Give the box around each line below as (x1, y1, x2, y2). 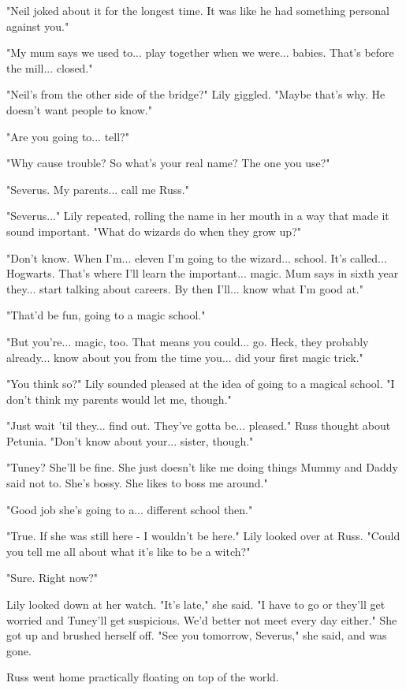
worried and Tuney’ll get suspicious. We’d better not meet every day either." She (6, 611, 397, 628)
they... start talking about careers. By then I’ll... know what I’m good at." (6, 280, 363, 297)
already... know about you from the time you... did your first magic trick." (6, 349, 363, 365)
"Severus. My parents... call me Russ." (6, 181, 189, 197)
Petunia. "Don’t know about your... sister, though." (6, 432, 254, 449)
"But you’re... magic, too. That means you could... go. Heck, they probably (6, 333, 369, 349)
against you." (6, 17, 69, 34)
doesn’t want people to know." (6, 101, 152, 117)
